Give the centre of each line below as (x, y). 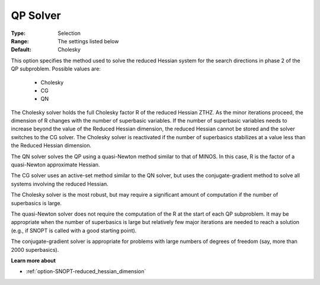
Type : (18, 33)
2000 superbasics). (35, 249)
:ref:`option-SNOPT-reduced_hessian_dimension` (86, 271)
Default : (21, 50)
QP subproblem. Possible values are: (56, 69)
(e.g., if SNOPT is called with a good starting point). (74, 230)
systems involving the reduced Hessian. (60, 184)
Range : (20, 41)
